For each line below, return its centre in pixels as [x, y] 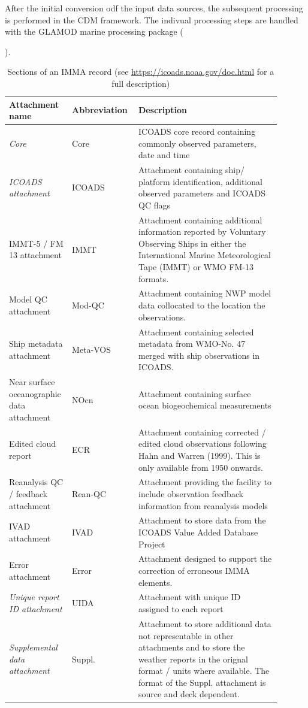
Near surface [32, 382]
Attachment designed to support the [205, 559]
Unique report [34, 597]
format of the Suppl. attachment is [202, 682]
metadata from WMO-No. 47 [192, 344]
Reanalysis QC [36, 482]
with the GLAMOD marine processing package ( [94, 31]
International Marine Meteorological [205, 255]
